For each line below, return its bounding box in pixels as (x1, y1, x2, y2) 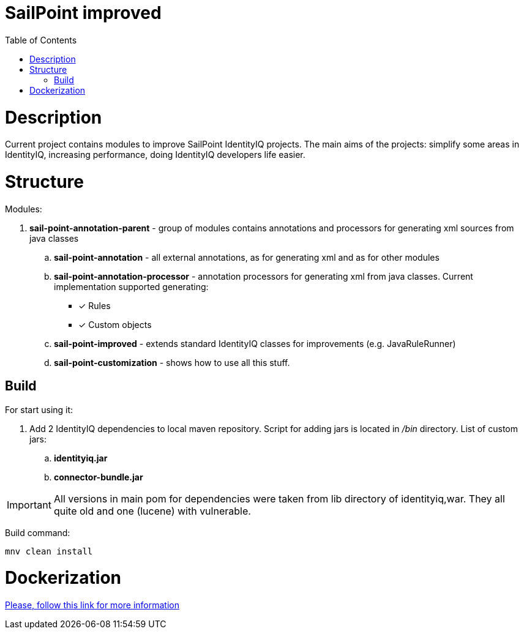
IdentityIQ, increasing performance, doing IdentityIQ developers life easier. (5, 149, 305, 160)
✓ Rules (78, 300, 111, 311)
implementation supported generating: (54, 281, 209, 292)
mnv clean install (5, 546, 93, 556)
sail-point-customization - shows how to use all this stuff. (54, 357, 290, 368)
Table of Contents (5, 34, 77, 45)
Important (7, 498, 51, 511)
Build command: (5, 527, 70, 538)
